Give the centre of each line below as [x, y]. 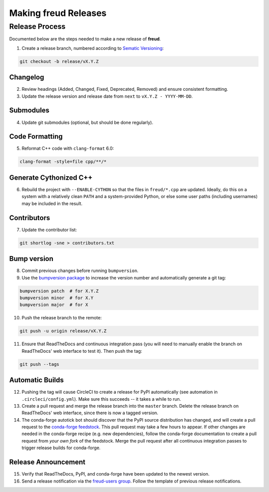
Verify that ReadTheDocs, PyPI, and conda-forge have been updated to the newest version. [116, 474]
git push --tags [40, 364]
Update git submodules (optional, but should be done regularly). [87, 122]
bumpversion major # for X [54, 305]
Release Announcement [47, 462]
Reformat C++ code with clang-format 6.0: [68, 148]
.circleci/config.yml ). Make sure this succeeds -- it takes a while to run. [101, 399]
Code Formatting [36, 136]
